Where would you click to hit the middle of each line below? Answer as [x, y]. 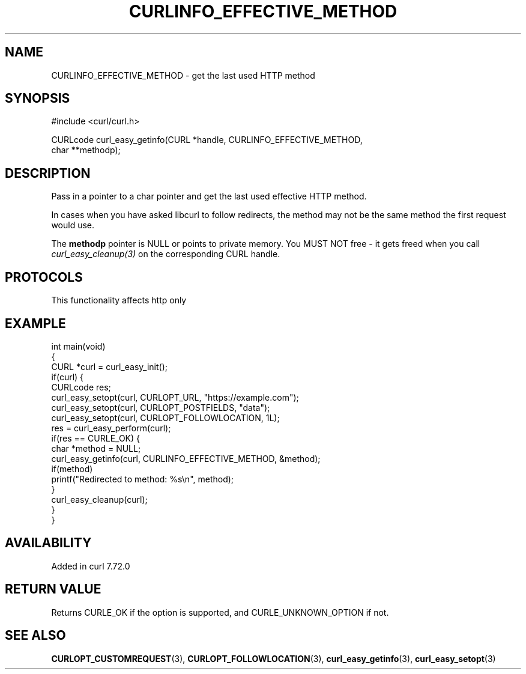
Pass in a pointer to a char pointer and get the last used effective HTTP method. [209, 196]
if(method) [72, 469]
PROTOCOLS [44, 277]
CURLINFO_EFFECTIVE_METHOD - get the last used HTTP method [183, 75]
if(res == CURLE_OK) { [95, 438]
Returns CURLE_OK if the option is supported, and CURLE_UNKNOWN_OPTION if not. [220, 612]
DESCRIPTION [48, 173]
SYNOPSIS [38, 99]
